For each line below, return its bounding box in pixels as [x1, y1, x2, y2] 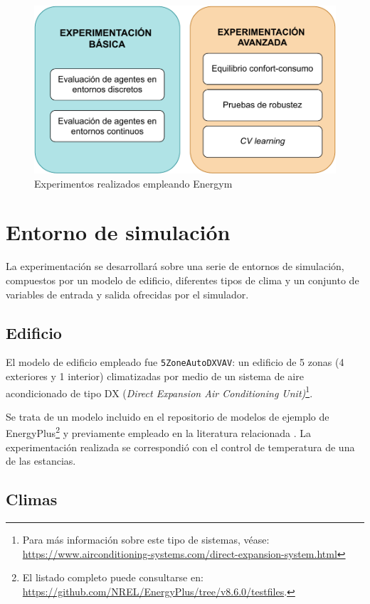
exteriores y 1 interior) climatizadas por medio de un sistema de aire [6, 369, 304, 384]
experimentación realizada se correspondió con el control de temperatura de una [6, 439, 355, 454]
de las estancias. [6, 453, 76, 468]
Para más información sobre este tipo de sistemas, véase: [22, 532, 270, 547]
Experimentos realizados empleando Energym [34, 176, 233, 190]
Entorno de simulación [6, 217, 231, 247]
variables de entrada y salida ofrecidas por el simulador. [6, 286, 249, 301]
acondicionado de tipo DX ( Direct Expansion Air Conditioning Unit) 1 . [6, 383, 313, 400]
